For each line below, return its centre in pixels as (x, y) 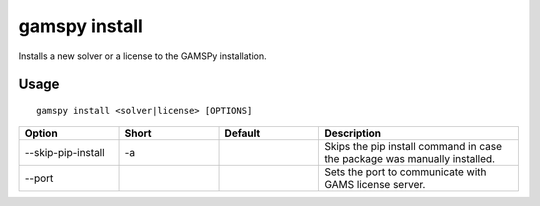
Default (242, 133)
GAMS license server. (375, 185)
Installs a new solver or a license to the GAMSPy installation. (142, 56)
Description (353, 133)
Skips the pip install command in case (413, 147)
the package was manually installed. (409, 159)
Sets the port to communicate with (405, 172)
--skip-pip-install (64, 153)
